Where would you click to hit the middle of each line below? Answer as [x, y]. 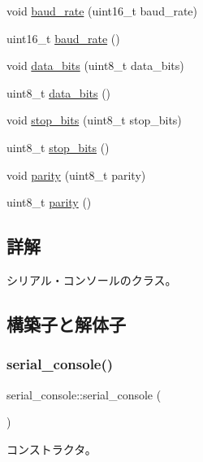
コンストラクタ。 [52, 449]
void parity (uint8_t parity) [76, 174]
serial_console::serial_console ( [84, 394]
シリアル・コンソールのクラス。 [92, 279]
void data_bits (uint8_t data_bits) [95, 65]
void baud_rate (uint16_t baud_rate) [102, 11]
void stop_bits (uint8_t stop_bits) [94, 120]
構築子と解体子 [66, 323]
